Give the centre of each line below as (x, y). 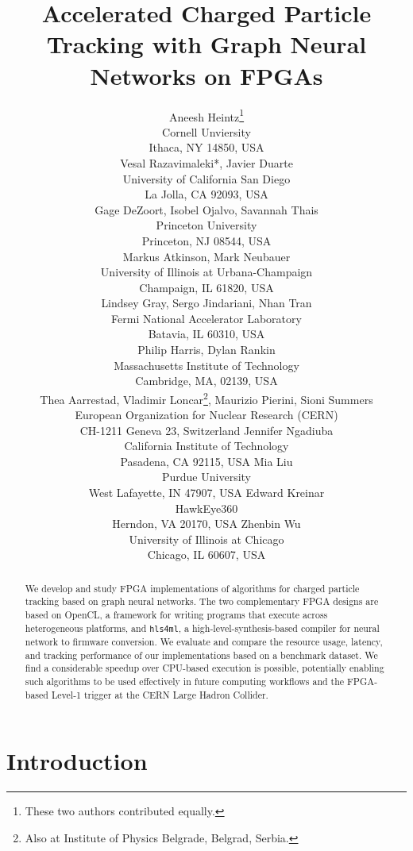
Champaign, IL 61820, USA (206, 287)
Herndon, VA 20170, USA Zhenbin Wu (206, 524)
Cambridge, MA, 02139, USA (206, 381)
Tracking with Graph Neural (206, 44)
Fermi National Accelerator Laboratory (206, 318)
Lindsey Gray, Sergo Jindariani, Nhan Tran (206, 303)
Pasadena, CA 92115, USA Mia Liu (206, 461)
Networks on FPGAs (206, 75)
